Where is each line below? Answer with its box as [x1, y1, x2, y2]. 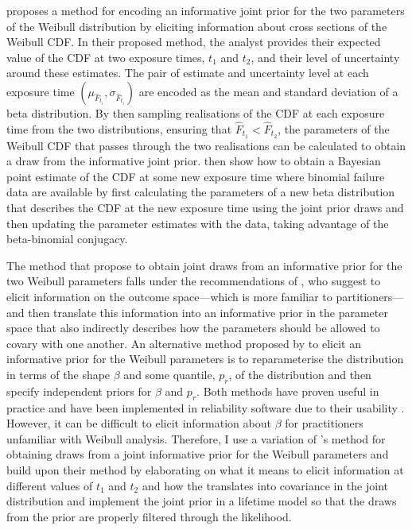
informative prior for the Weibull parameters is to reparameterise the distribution [6, 350, 404, 367]
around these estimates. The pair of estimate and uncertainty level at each [6, 64, 369, 81]
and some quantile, [123, 366, 216, 382]
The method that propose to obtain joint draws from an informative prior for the [6, 257, 402, 273]
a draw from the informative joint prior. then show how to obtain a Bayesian [6, 153, 381, 169]
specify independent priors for [6, 382, 152, 399]
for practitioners [285, 415, 363, 431]
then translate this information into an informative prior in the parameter [28, 304, 388, 320]
